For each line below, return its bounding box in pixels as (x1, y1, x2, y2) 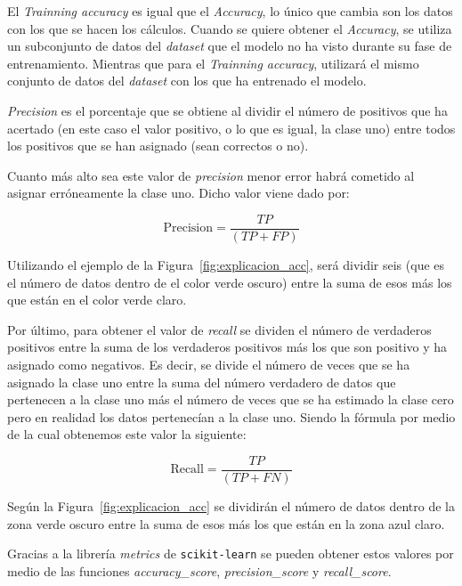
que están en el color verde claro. (7, 290, 187, 309)
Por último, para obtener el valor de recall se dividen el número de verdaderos (7, 320, 432, 338)
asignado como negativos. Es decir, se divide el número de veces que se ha (7, 354, 410, 373)
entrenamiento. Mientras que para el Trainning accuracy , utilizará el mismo (7, 53, 419, 72)
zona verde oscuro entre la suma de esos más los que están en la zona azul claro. (7, 514, 445, 533)
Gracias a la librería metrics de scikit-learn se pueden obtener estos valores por (7, 544, 454, 563)
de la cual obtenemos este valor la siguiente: (7, 425, 247, 444)
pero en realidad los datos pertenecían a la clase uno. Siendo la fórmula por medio (7, 407, 456, 426)
